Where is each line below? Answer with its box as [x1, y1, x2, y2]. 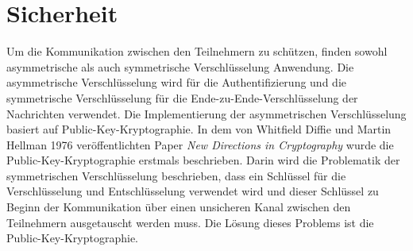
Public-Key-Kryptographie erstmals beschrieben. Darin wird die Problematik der [6, 152, 400, 168]
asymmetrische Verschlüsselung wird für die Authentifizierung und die [6, 74, 346, 91]
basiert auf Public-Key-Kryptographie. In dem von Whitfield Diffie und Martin [6, 121, 392, 137]
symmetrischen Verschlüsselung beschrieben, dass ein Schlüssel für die [6, 167, 346, 183]
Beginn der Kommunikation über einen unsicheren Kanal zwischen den [6, 199, 351, 215]
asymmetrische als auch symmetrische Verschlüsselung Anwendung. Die [6, 58, 354, 75]
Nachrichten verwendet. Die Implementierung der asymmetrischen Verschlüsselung [6, 105, 407, 122]
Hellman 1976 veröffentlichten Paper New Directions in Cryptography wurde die [6, 136, 394, 153]
